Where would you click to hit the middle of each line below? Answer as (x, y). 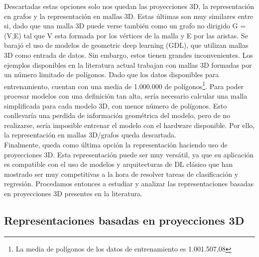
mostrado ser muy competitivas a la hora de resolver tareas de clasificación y (121, 174)
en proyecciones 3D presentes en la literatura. (73, 193)
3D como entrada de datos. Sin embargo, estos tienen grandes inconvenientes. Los (129, 55)
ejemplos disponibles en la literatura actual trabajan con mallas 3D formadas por (128, 64)
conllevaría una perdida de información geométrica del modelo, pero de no (117, 115)
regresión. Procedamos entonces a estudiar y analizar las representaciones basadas (129, 184)
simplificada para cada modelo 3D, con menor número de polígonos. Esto (116, 105)
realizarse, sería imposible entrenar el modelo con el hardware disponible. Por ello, (129, 125)
